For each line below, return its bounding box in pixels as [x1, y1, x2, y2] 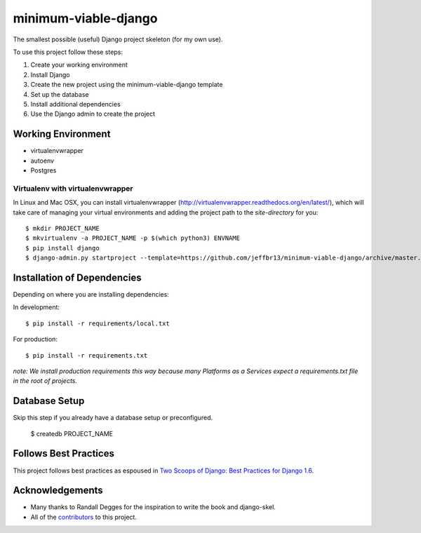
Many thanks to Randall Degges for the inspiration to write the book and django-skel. [30, 503, 276, 511]
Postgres [30, 166, 57, 175]
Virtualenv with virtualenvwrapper [13, 183, 133, 193]
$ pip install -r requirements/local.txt [25, 319, 170, 328]
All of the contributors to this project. [30, 513, 137, 521]
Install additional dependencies [30, 100, 121, 108]
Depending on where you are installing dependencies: [13, 290, 170, 298]
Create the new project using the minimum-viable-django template [30, 81, 223, 89]
